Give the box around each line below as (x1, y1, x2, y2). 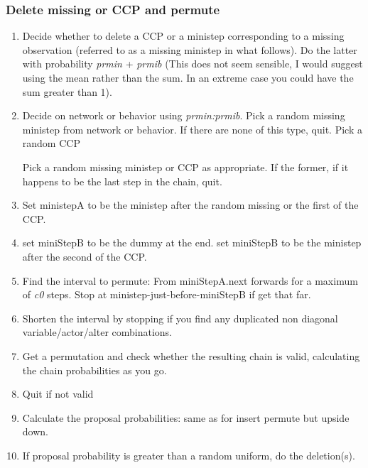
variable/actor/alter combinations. (22, 325, 173, 339)
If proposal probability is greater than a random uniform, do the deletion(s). (22, 447, 355, 462)
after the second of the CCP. (22, 249, 147, 263)
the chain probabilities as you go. (22, 362, 167, 377)
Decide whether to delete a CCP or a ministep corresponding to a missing (22, 28, 345, 43)
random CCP (22, 136, 80, 151)
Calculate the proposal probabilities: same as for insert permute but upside (22, 410, 350, 425)
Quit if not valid (22, 386, 94, 401)
